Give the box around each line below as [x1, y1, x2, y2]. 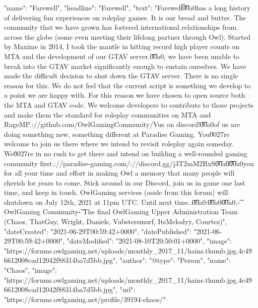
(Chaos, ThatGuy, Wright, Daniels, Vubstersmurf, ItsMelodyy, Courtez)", [4, 216, 227, 227]
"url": [120, 284, 135, 295]
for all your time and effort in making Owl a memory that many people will [4, 168, 235, 178]
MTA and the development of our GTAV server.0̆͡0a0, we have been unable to [4, 51, 240, 61]
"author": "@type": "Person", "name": [120, 255, 231, 265]
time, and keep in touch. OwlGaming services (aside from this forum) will [4, 187, 228, 197]
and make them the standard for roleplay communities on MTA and [4, 109, 211, 120]
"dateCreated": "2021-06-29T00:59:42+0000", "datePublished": [4, 226, 192, 236]
